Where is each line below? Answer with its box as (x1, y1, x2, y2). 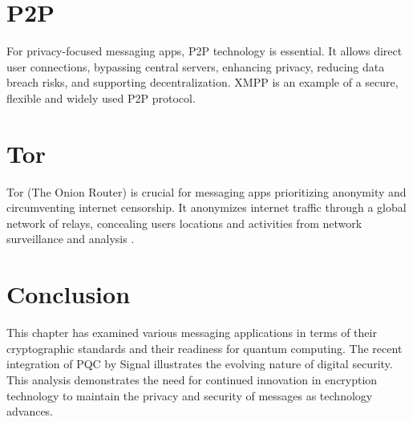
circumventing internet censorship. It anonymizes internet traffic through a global (6, 199, 407, 216)
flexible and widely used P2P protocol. (6, 89, 196, 106)
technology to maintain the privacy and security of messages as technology (6, 387, 373, 404)
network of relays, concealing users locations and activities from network (6, 214, 362, 231)
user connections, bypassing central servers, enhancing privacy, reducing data (6, 58, 385, 75)
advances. (6, 403, 54, 420)
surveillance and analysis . (6, 230, 135, 247)
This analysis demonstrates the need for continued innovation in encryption (6, 371, 378, 388)
